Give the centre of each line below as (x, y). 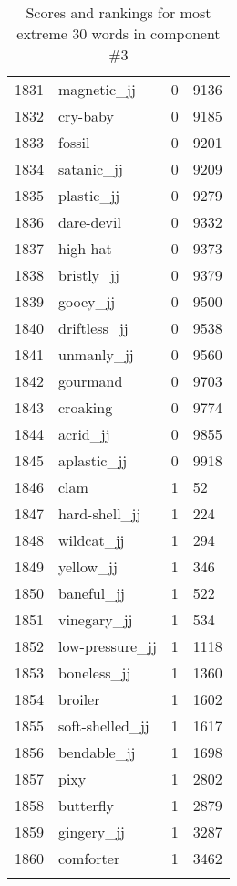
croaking (86, 407)
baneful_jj (92, 593)
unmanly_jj (96, 354)
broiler (79, 699)
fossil (74, 142)
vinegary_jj (96, 619)
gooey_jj (87, 301)
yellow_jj (88, 566)
